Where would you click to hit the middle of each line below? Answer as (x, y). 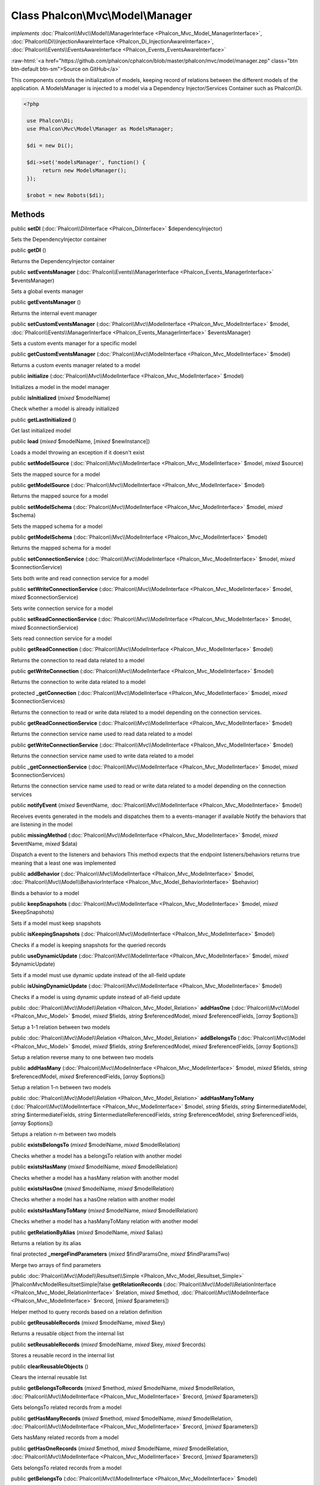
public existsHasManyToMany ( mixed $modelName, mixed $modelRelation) (105, 1210)
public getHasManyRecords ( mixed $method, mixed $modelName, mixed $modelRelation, (122, 1418)
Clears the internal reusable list (49, 1377)
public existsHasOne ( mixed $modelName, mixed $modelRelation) (92, 1189)
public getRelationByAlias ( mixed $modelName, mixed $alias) (87, 1232)
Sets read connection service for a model (61, 638)
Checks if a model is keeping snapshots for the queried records (89, 945)
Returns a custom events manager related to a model (76, 365)
